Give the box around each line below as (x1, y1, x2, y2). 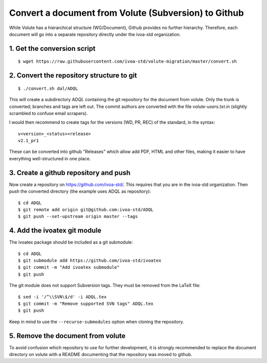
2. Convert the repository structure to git (9, 72, 137, 80)
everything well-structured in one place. (9, 155, 91, 161)
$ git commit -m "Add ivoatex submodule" (18, 264, 120, 270)
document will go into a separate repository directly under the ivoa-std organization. (9, 31, 181, 37)
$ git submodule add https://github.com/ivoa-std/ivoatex (18, 258, 162, 263)
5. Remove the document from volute (9, 331, 126, 340)
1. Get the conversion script (9, 44, 96, 53)
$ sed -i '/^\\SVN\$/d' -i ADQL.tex (18, 294, 107, 299)
